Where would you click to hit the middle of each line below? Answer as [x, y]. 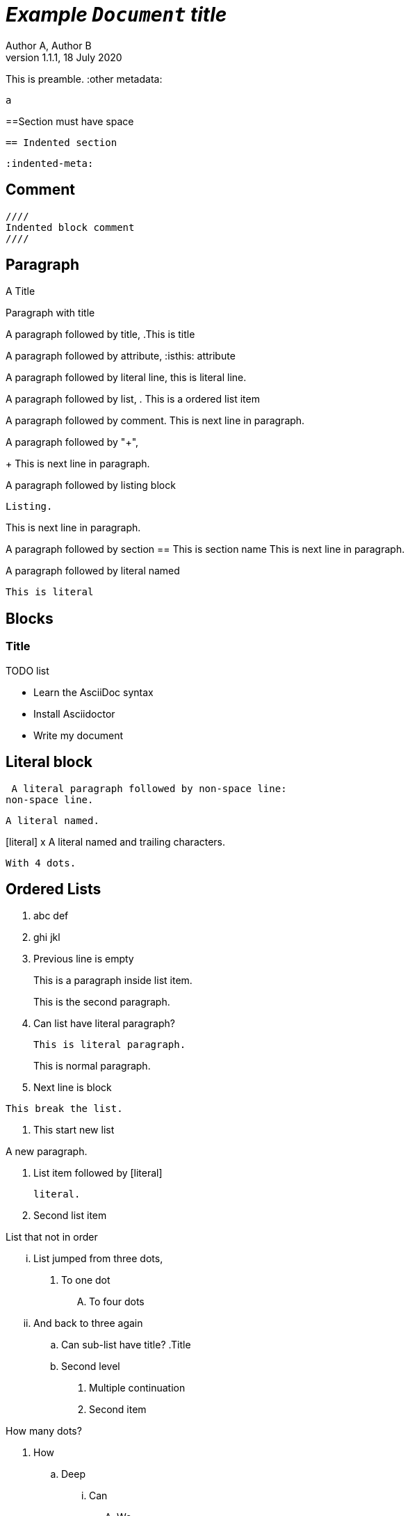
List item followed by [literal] [98, 1173]
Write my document [79, 735]
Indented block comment [70, 227]
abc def [51, 916]
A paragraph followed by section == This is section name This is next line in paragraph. [205, 549]
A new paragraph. [47, 1152]
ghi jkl [47, 937]
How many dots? [44, 1431]
